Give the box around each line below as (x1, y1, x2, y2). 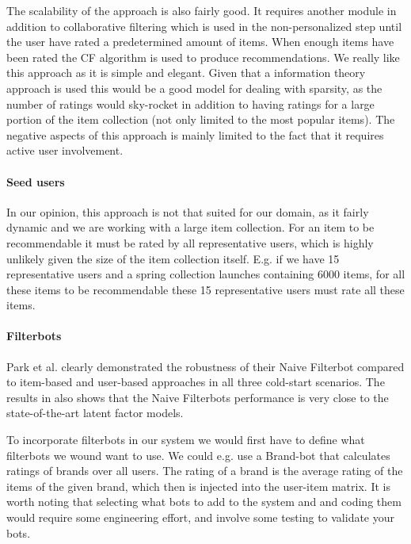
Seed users (6, 173, 65, 190)
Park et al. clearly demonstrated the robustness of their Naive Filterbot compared (6, 358, 405, 374)
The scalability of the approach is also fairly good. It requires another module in (6, 2, 397, 18)
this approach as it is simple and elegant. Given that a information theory (6, 64, 366, 81)
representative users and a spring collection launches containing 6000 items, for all (6, 266, 405, 282)
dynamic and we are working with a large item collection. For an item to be (6, 219, 375, 236)
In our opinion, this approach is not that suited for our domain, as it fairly (6, 203, 369, 220)
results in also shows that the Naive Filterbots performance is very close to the (6, 389, 389, 405)
